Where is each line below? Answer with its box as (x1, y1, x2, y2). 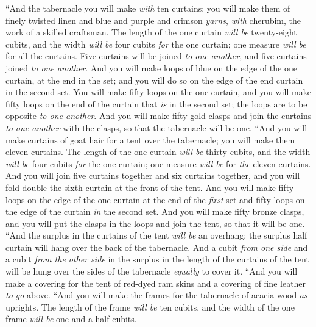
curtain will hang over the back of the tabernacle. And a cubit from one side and (5, 240, 308, 253)
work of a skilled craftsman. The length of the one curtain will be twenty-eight (5, 26, 297, 38)
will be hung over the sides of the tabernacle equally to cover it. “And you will (5, 265, 298, 278)
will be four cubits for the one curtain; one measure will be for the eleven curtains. (5, 157, 311, 170)
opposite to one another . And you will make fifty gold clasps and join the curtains (5, 109, 312, 122)
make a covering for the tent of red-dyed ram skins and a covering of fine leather (5, 276, 306, 289)
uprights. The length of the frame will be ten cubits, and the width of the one (5, 300, 295, 313)
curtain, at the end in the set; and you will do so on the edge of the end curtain (5, 73, 303, 86)
